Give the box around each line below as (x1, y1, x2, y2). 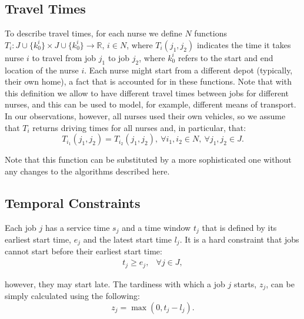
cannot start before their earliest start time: (5, 245, 162, 257)
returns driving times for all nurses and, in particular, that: (32, 121, 246, 133)
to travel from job (32, 51, 96, 63)
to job (108, 51, 130, 63)
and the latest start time (83, 233, 172, 245)
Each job (5, 221, 36, 233)
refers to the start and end (178, 51, 273, 63)
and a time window (122, 221, 191, 233)
